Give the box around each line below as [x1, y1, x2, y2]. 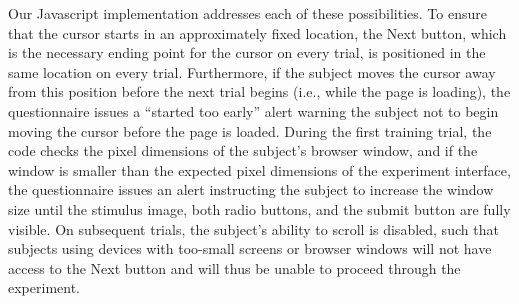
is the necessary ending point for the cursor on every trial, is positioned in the [8, 42, 486, 63]
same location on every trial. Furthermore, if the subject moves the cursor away [8, 61, 496, 82]
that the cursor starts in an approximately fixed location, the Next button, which [8, 22, 507, 43]
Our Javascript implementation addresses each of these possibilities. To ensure [8, 3, 487, 23]
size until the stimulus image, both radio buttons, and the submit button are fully [8, 198, 511, 219]
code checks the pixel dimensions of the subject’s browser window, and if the [8, 140, 478, 161]
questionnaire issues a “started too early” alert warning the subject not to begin [8, 100, 499, 121]
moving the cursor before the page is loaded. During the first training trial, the [8, 120, 492, 141]
